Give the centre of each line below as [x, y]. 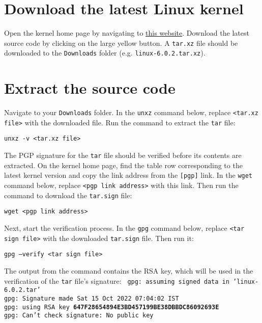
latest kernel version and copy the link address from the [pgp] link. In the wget [128, 175]
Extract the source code [90, 88]
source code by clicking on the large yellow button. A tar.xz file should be [121, 43]
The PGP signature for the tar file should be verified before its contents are [123, 155]
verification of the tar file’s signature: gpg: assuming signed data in [117, 280]
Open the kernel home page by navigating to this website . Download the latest [127, 33]
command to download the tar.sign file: [68, 195]
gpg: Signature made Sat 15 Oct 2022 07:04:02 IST [92, 298]
